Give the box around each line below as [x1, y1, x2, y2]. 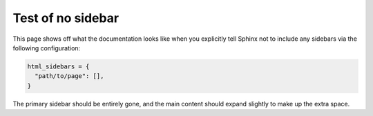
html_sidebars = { [27, 62, 90, 70]
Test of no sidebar [12, 10, 119, 26]
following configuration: [12, 43, 81, 52]
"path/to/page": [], [35, 72, 104, 80]
